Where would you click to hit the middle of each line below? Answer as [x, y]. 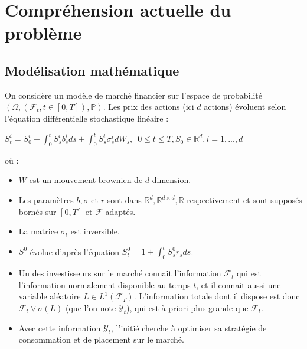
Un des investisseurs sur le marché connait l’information [120, 273]
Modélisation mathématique [92, 70]
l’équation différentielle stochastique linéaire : [87, 118]
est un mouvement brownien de [86, 180]
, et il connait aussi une [239, 284]
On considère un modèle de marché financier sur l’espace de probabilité [133, 95]
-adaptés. [119, 211]
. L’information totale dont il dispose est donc [217, 296]
